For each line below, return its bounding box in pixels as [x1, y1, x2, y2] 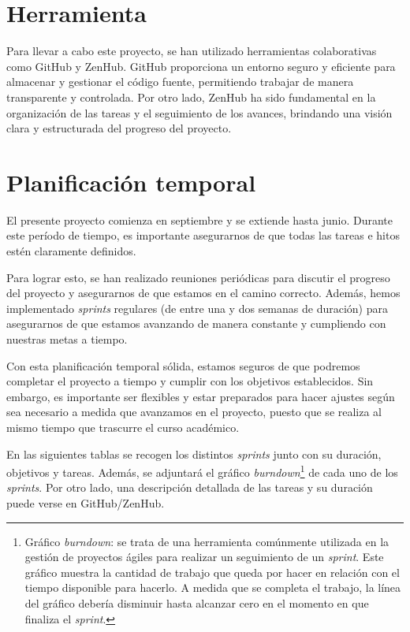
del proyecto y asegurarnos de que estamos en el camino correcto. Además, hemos [6, 284, 401, 301]
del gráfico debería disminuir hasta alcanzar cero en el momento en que [24, 594, 369, 611]
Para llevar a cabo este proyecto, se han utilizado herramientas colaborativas [6, 43, 377, 59]
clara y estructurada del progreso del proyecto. [6, 120, 232, 136]
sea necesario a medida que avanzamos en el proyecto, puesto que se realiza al [6, 403, 382, 420]
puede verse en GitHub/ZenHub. [6, 494, 165, 511]
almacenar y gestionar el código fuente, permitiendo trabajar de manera [6, 73, 354, 90]
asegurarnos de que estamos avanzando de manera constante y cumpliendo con [6, 315, 386, 332]
